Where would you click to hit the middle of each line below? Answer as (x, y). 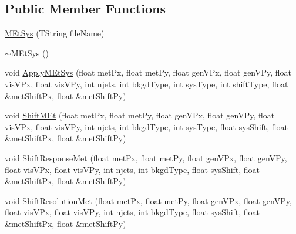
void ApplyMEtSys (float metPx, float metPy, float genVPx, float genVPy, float (148, 72)
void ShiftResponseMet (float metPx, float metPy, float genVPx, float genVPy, (146, 157)
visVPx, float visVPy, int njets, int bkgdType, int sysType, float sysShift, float (147, 126)
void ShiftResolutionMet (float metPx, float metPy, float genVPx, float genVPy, (148, 200)
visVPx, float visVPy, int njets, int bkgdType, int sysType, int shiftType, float (147, 84)
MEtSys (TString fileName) (55, 33)
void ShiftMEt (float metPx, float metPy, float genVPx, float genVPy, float (140, 115)
